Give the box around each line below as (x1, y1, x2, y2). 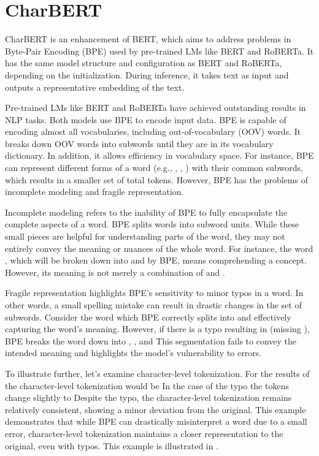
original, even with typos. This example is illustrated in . (5, 439, 219, 452)
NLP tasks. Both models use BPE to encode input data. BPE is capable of (5, 113, 286, 126)
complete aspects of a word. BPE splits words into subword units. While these (5, 218, 299, 230)
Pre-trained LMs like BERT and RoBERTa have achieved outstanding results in (5, 101, 306, 114)
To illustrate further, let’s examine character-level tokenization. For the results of (5, 367, 310, 379)
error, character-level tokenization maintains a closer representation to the (5, 427, 283, 439)
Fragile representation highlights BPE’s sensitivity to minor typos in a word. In (5, 286, 304, 299)
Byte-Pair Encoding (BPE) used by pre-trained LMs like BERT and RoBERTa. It (5, 44, 314, 57)
